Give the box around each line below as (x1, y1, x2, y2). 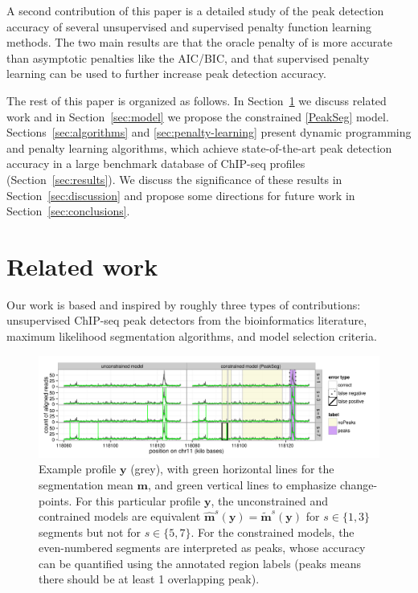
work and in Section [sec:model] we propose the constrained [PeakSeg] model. (6, 108, 389, 125)
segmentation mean (39, 476, 133, 493)
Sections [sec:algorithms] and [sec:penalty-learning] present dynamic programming (6, 124, 412, 141)
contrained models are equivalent (39, 508, 201, 525)
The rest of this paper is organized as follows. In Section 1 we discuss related (6, 92, 387, 108)
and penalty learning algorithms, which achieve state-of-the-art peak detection (6, 139, 392, 156)
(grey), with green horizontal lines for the (130, 460, 334, 477)
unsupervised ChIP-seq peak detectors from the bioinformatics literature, (6, 312, 367, 329)
